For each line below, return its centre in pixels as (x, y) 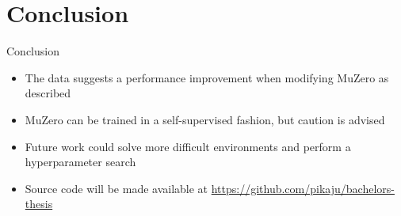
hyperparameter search (80, 162)
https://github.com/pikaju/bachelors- (303, 188)
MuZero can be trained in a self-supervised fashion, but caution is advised (205, 119)
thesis (39, 204)
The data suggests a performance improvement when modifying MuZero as (207, 77)
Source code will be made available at (116, 188)
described (48, 93)
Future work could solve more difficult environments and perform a (188, 146)
